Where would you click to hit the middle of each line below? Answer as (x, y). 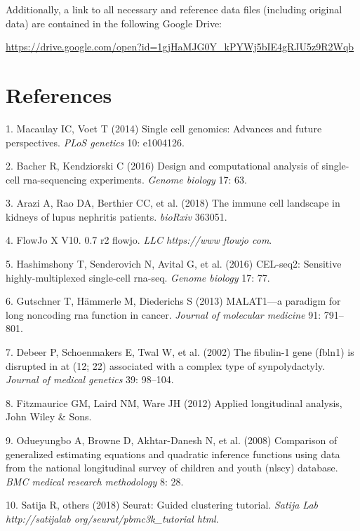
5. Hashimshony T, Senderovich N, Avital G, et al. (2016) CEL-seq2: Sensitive (174, 264)
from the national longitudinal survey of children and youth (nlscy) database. (172, 468)
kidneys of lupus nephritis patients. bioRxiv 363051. (116, 216)
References (59, 94)
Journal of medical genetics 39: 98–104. (90, 379)
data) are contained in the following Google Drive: (114, 23)
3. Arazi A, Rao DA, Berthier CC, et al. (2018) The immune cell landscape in (173, 203)
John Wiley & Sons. (49, 416)
